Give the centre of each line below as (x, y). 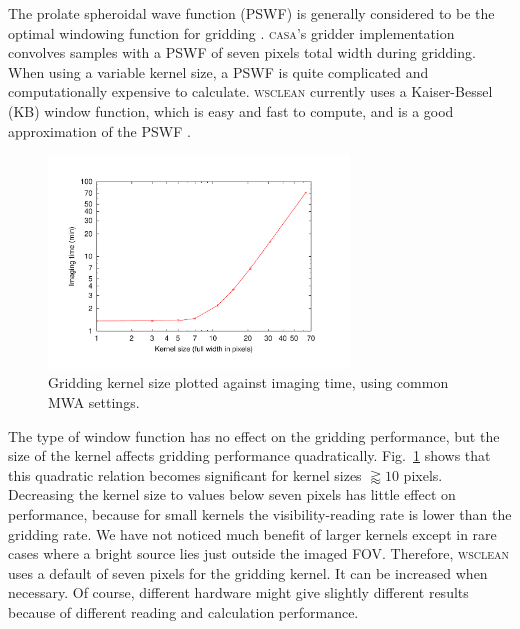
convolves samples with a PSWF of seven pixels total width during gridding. (242, 52)
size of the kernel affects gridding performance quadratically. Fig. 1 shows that (249, 455)
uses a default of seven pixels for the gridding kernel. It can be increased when (248, 572)
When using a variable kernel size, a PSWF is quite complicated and (218, 71)
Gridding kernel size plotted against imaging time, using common (248, 382)
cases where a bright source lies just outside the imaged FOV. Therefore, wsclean (259, 553)
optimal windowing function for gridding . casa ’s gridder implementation (231, 32)
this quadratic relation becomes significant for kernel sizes (185, 474)
